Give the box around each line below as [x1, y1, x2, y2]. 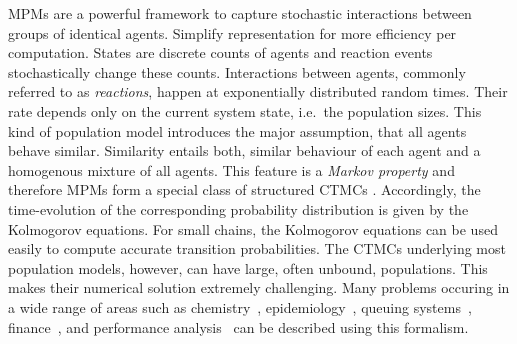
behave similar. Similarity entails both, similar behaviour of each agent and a [8, 140, 481, 161]
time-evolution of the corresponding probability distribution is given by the [8, 198, 469, 219]
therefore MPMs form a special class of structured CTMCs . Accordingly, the [8, 179, 481, 200]
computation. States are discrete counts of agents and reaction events [8, 42, 433, 63]
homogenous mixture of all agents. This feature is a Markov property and [8, 159, 455, 180]
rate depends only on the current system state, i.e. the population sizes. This [8, 100, 482, 121]
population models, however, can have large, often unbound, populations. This [8, 257, 488, 278]
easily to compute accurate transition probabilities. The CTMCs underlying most [8, 238, 506, 259]
